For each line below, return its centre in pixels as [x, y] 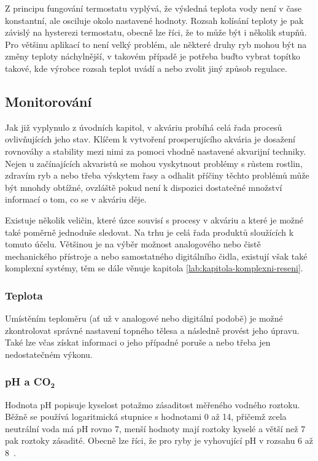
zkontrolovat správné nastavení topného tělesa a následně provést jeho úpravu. [152, 330]
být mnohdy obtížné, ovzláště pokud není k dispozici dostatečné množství [144, 187]
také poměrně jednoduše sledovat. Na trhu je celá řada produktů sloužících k [149, 232]
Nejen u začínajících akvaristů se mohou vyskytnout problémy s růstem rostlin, [154, 163]
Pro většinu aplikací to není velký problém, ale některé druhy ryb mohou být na [156, 44]
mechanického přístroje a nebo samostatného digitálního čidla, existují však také [156, 256]
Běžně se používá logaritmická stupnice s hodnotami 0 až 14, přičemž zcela [146, 416]
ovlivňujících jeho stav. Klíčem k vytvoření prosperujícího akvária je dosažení [150, 139]
